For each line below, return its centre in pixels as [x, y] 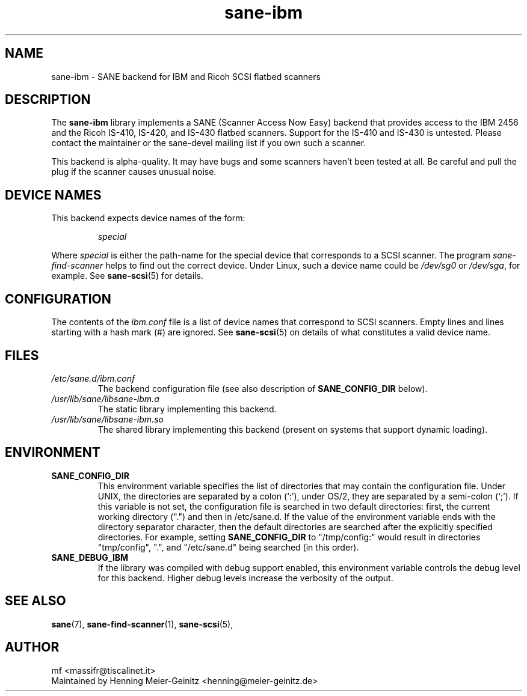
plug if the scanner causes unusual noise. [134, 172]
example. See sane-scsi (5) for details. [127, 276]
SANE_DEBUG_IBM [90, 557]
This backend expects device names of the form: [148, 218]
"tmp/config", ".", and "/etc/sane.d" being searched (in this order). [228, 547]
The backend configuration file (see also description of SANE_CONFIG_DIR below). [263, 388]
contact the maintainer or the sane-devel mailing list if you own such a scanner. [209, 143]
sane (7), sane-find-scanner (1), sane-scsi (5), [142, 624]
